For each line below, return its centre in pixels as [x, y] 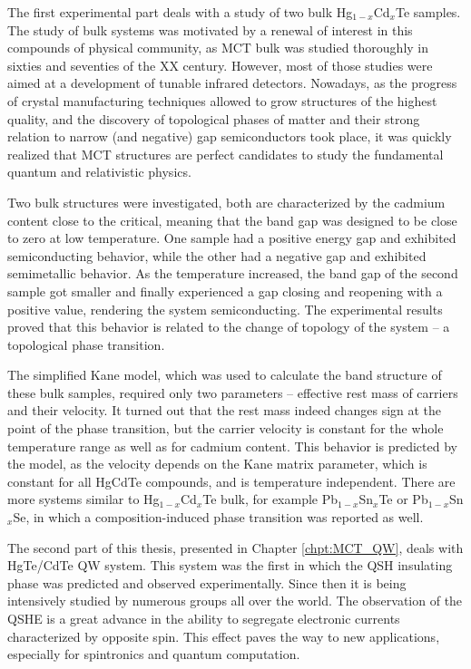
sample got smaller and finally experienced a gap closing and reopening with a [225, 291]
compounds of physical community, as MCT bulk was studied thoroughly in [218, 48]
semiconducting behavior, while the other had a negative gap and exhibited [217, 255]
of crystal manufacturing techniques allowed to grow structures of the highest [222, 100]
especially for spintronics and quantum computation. [154, 654]
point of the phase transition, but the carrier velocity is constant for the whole [226, 428]
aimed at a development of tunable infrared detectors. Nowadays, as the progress [232, 83]
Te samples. [428, 12]
